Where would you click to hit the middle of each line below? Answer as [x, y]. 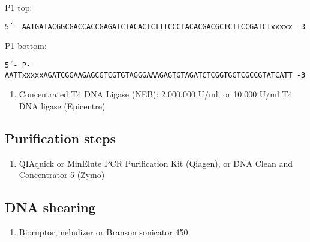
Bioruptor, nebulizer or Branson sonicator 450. [105, 232]
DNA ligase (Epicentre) [62, 105]
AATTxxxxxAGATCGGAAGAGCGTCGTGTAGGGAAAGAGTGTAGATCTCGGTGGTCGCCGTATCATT [149, 75]
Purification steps [61, 138]
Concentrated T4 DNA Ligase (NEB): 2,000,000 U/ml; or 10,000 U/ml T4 [156, 94]
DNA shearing [50, 207]
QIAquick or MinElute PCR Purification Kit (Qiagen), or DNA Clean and [156, 163]
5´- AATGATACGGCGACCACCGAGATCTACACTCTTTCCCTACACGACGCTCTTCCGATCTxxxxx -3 [155, 27]
